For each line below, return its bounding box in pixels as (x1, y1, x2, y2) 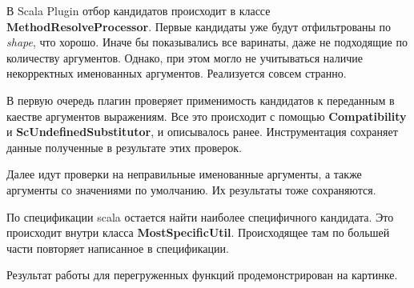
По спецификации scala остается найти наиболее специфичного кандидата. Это (6, 208, 394, 225)
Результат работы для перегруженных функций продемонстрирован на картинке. (6, 266, 398, 283)
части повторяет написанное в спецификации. (6, 239, 229, 256)
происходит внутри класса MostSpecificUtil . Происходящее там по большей (6, 224, 390, 241)
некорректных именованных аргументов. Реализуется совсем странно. (6, 65, 347, 82)
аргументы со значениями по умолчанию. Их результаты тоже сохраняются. (6, 181, 376, 198)
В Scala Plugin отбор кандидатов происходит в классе (6, 2, 271, 18)
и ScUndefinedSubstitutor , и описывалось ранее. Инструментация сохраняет (6, 123, 398, 140)
